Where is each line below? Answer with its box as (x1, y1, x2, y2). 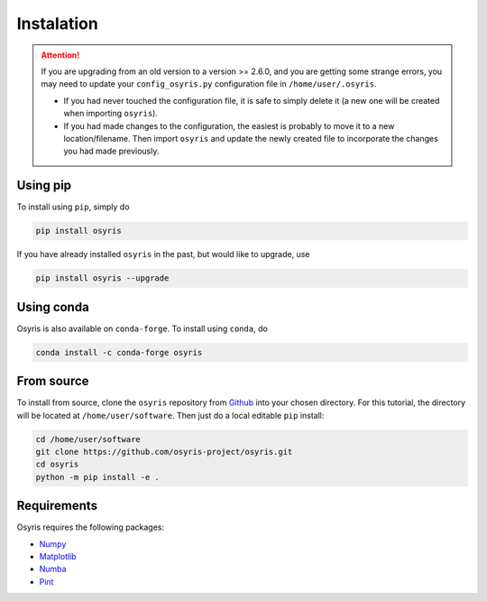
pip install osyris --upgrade (35, 273, 170, 283)
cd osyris (35, 459, 79, 469)
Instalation (16, 14, 98, 33)
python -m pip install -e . (35, 472, 160, 482)
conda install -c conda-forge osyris (35, 347, 203, 357)
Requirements (16, 498, 98, 513)
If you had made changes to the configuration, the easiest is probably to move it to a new (63, 120, 395, 131)
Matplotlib (39, 550, 77, 561)
